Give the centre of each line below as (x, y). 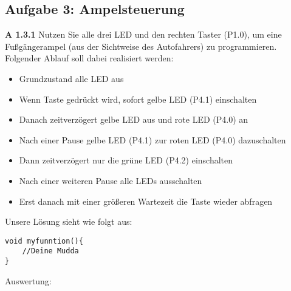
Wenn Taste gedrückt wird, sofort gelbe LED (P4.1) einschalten (138, 99)
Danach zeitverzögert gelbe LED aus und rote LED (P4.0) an (134, 119)
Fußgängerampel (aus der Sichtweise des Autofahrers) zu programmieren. (141, 46)
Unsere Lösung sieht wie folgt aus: (69, 221)
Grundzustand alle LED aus (71, 78)
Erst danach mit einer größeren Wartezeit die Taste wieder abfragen (146, 201)
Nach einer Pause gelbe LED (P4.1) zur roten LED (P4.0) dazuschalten (152, 139)
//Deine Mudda (50, 251)
